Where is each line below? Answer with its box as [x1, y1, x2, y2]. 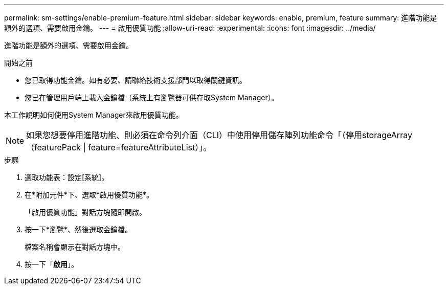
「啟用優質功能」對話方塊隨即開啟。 [25, 208, 146, 216]
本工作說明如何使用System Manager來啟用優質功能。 [4, 110, 183, 119]
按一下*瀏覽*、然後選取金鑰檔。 [25, 225, 132, 234]
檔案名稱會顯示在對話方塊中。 [25, 242, 125, 251]
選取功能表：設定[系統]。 [25, 173, 109, 182]
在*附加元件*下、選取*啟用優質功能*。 [25, 190, 154, 199]
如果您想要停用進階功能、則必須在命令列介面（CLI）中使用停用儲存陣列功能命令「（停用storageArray [26, 130, 412, 140]
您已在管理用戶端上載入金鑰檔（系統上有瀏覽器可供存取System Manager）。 [25, 93, 279, 102]
